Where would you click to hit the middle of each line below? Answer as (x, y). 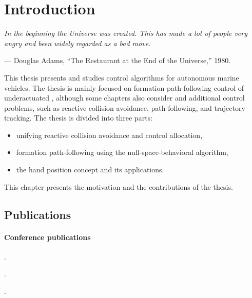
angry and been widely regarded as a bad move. (77, 43)
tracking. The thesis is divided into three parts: (78, 118)
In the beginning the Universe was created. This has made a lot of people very (126, 33)
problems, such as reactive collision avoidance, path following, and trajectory (125, 107)
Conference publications (47, 237)
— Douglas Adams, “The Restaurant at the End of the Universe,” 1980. (118, 60)
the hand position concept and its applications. (90, 170)
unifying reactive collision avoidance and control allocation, (109, 135)
